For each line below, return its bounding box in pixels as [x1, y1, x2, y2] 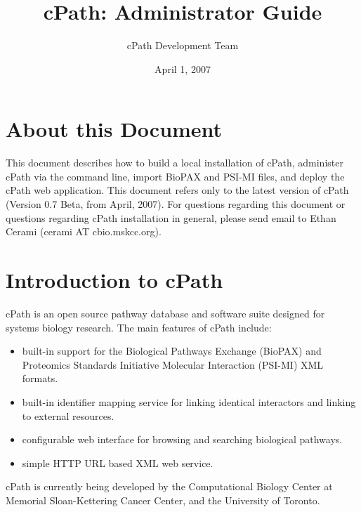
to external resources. [22, 408, 114, 423]
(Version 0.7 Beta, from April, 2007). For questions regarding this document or [6, 197, 346, 211]
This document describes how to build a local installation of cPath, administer [6, 155, 343, 170]
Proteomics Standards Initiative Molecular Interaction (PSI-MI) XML [22, 357, 324, 372]
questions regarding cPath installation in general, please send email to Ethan [6, 210, 336, 225]
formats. [22, 371, 58, 386]
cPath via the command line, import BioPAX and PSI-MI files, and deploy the [6, 169, 345, 183]
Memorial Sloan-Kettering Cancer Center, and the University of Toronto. [6, 492, 320, 507]
